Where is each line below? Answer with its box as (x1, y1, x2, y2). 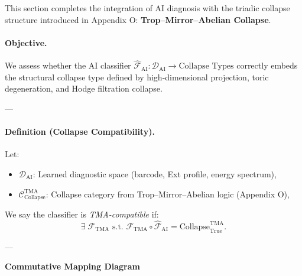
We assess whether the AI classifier (5, 59, 131, 72)
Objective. (5, 36, 47, 48)
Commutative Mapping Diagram (5, 260, 140, 272)
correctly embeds (236, 59, 298, 72)
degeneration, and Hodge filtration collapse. (5, 82, 163, 95)
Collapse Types (178, 62, 234, 71)
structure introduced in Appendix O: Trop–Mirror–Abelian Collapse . (5, 13, 271, 25)
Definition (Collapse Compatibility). (5, 125, 155, 138)
